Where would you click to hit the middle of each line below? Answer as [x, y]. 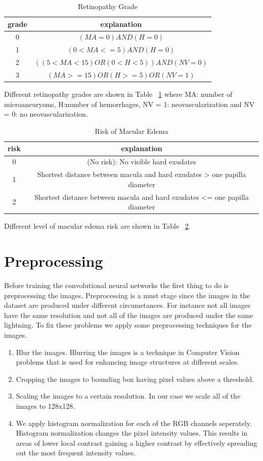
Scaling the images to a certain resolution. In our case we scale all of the [128, 396]
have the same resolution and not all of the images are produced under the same [129, 315]
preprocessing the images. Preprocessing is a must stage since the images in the [127, 295]
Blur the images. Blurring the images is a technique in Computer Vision [128, 352]
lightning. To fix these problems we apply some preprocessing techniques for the [128, 325]
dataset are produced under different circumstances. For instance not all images [127, 305]
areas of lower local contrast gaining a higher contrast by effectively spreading [137, 442]
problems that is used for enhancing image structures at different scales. [127, 362]
